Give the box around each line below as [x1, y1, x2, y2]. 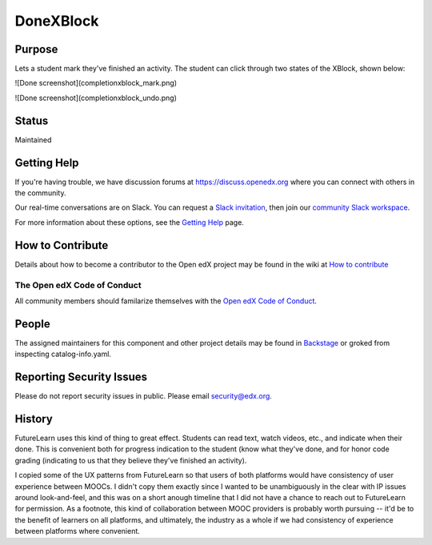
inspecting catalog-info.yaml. [14, 349, 112, 359]
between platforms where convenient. [14, 527, 140, 536]
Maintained [14, 134, 52, 144]
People [14, 317, 51, 331]
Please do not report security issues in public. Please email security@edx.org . [14, 391, 272, 401]
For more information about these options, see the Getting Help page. [14, 217, 244, 227]
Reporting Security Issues [14, 370, 148, 383]
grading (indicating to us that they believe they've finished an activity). [14, 455, 247, 465]
